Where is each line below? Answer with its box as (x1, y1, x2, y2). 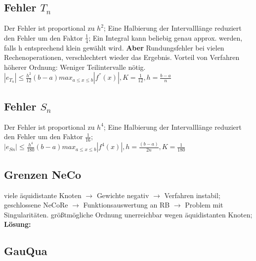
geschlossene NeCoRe (4, 200, 68, 210)
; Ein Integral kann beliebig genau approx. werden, (88, 32, 243, 43)
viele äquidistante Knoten (4, 190, 82, 200)
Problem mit (185, 200, 223, 210)
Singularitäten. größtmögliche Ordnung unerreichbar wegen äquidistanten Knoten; (4, 209, 253, 219)
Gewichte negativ (96, 190, 149, 200)
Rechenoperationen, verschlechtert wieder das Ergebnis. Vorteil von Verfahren (4, 52, 240, 62)
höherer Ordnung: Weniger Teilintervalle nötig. (4, 61, 146, 72)
